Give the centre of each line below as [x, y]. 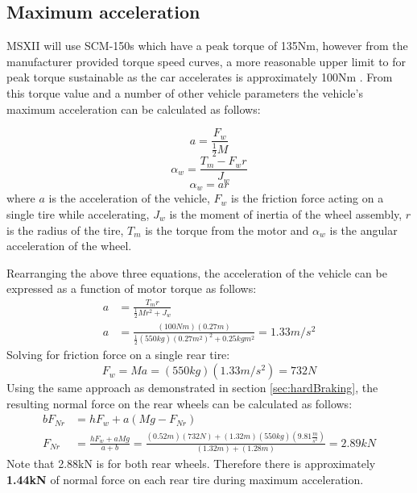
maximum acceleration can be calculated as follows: [134, 109]
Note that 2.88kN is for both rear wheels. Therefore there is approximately [191, 463]
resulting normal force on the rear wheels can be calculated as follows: [180, 403]
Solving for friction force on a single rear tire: [118, 355]
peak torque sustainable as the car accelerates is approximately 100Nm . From [200, 77]
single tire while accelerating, [78, 213]
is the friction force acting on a [308, 198]
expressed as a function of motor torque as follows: [132, 288]
